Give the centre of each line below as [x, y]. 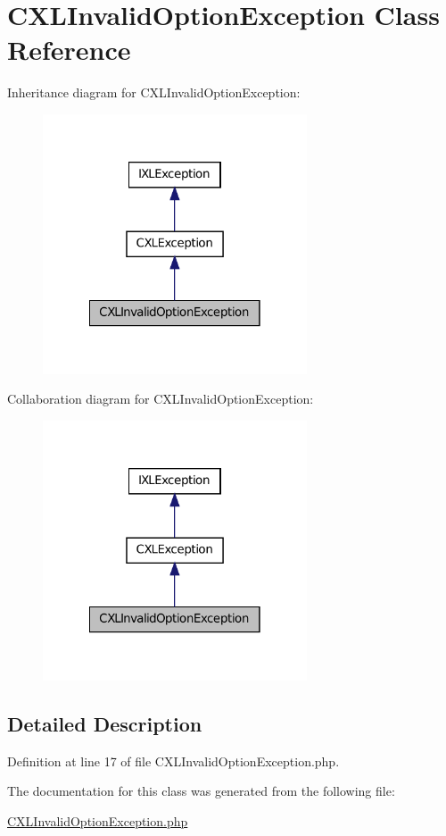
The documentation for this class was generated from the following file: [201, 791]
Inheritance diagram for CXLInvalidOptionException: [154, 92]
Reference [69, 50]
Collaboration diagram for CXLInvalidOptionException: [161, 399]
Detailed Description [105, 723]
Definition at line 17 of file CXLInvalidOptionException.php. [173, 761]
